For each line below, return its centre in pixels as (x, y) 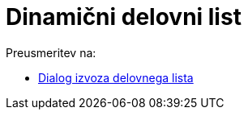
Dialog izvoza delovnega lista (116, 77)
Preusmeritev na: (51, 52)
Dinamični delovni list (124, 17)
